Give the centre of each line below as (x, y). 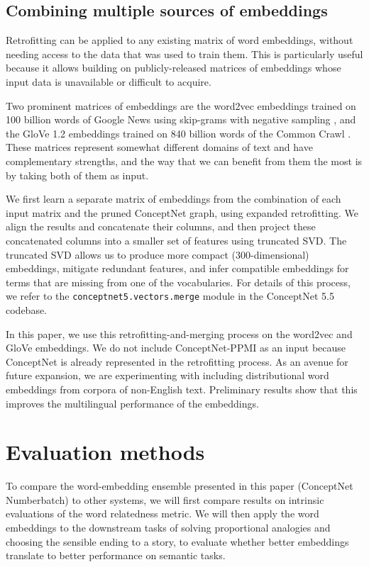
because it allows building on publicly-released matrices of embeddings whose (174, 68)
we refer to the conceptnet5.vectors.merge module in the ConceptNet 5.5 (170, 296)
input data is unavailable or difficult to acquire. (109, 81)
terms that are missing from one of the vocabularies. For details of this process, (178, 282)
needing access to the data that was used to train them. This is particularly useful (184, 54)
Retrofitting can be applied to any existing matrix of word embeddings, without (180, 40)
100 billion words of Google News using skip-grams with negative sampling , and (181, 119)
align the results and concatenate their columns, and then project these (161, 226)
